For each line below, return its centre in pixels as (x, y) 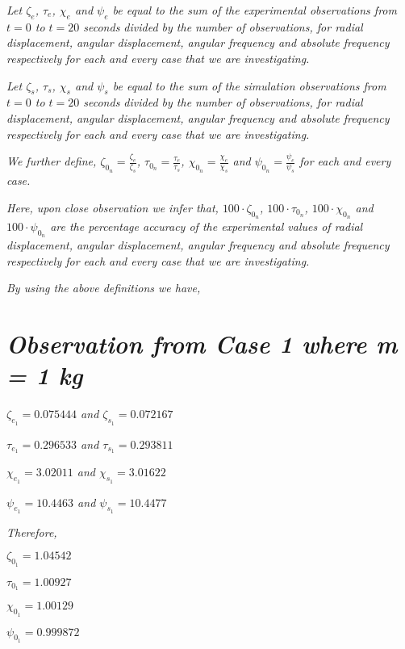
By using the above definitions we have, (104, 288)
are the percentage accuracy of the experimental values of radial (207, 226)
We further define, (52, 161)
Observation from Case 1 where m (202, 344)
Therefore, (32, 532)
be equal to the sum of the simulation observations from (249, 85)
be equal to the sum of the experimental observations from (255, 10)
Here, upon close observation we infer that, (113, 207)
